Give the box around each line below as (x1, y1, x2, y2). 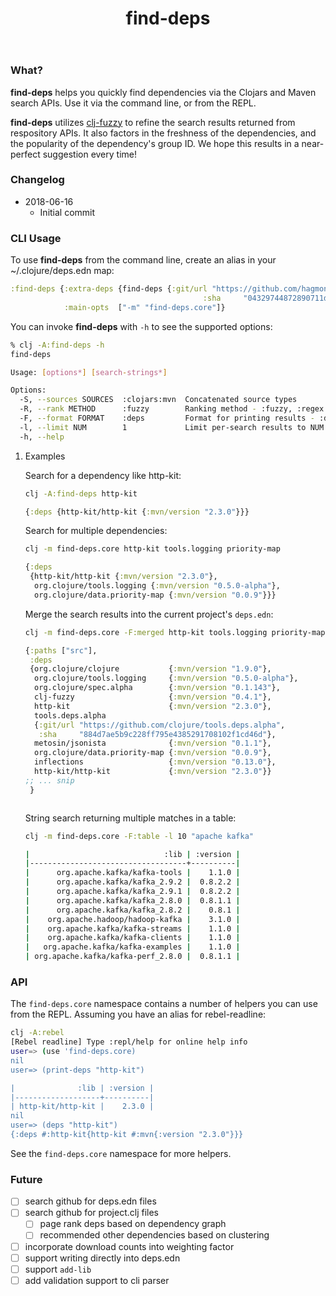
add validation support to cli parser (24, 1274, 170, 1286)
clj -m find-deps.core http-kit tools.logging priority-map (24, 544, 281, 554)
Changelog (10, 173, 65, 187)
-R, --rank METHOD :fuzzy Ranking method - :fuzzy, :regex (19, 404, 325, 414)
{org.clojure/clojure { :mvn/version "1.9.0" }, (29, 664, 272, 674)
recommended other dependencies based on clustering (39, 1229, 270, 1241)
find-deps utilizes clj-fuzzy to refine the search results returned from (10, 116, 296, 128)
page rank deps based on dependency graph (39, 1218, 227, 1230)
